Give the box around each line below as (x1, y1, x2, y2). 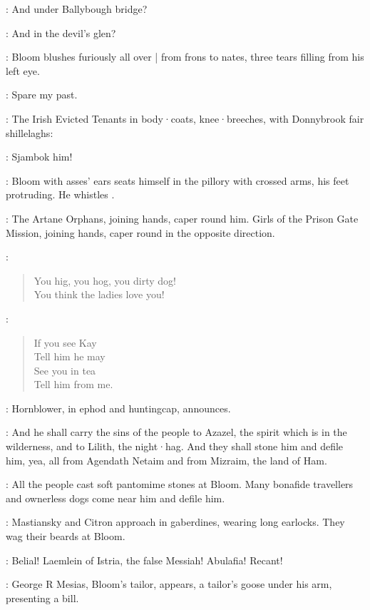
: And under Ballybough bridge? (6, 1, 148, 16)
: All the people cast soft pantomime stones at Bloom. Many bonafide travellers (6, 477, 354, 492)
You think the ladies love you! (34, 287, 165, 302)
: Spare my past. (6, 87, 78, 102)
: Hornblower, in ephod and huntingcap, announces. (6, 400, 231, 415)
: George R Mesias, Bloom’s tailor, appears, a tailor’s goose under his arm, (6, 576, 332, 591)
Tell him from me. (34, 377, 113, 392)
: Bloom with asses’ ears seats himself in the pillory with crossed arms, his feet (6, 173, 349, 188)
